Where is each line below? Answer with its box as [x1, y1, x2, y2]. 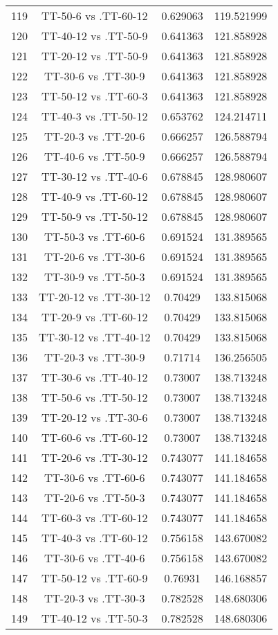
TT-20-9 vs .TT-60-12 [41, 309, 148, 325]
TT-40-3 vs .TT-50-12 [41, 108, 148, 124]
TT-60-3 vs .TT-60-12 [41, 510, 148, 526]
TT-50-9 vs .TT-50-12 [41, 208, 148, 224]
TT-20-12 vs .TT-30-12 [39, 289, 151, 305]
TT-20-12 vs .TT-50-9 [41, 48, 148, 64]
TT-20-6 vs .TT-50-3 [44, 490, 145, 506]
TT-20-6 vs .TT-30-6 [44, 249, 145, 265]
